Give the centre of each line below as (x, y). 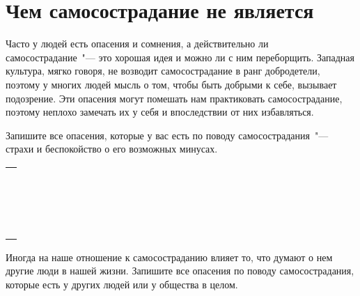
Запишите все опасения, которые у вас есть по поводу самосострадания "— (167, 135)
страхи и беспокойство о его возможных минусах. (112, 149)
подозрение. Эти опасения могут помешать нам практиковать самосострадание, (174, 98)
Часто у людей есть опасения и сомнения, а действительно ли (137, 44)
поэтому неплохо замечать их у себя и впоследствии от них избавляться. (160, 112)
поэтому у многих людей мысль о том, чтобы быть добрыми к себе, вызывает (171, 84)
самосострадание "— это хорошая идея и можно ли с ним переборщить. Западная (180, 57)
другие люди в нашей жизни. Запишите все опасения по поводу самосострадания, (180, 271)
